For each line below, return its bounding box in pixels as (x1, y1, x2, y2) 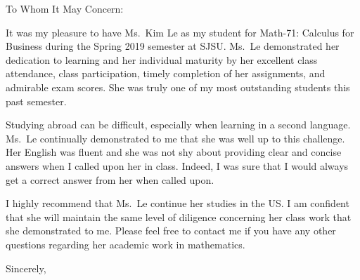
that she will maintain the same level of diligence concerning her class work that (6, 209, 352, 224)
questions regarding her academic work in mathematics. (6, 236, 245, 251)
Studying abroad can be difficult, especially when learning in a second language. (6, 117, 351, 132)
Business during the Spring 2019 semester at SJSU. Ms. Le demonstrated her (6, 39, 340, 53)
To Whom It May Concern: (6, 1, 124, 15)
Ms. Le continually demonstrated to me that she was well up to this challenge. (6, 131, 345, 145)
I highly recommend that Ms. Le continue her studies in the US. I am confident (6, 196, 349, 211)
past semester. (6, 93, 67, 108)
